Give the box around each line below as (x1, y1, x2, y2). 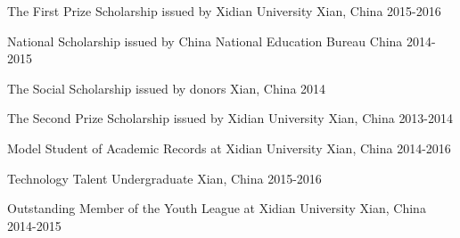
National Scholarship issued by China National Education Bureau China (7, 31, 403, 50)
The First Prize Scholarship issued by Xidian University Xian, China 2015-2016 (7, 2, 441, 20)
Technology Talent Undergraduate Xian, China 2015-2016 (7, 168, 322, 187)
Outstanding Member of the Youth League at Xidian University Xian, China (7, 199, 426, 217)
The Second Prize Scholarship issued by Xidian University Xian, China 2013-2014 (7, 109, 454, 127)
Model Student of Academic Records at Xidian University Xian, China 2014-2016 (7, 138, 451, 157)
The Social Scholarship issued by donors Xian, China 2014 (7, 78, 326, 97)
